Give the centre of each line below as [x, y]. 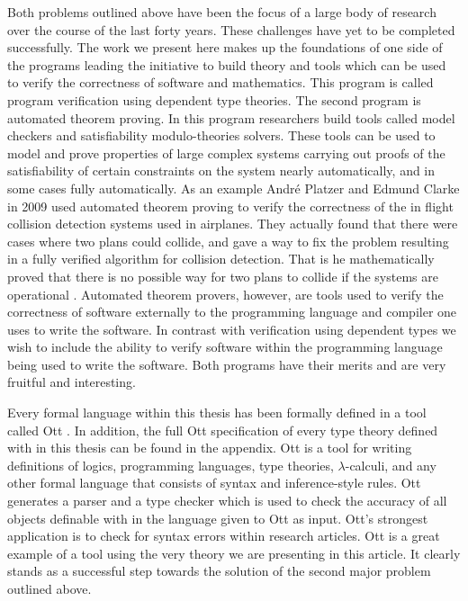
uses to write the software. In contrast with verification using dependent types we [232, 329]
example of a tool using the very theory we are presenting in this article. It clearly [234, 553]
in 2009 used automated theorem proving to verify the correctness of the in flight [230, 206]
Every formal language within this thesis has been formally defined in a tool [217, 413]
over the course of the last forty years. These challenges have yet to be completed [231, 29]
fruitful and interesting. [72, 382]
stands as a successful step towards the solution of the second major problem [219, 571]
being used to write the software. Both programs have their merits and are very [227, 364]
